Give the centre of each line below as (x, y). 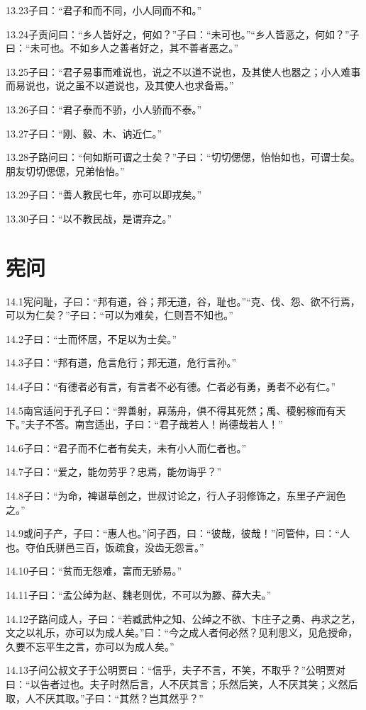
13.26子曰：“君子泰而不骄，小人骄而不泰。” (104, 109)
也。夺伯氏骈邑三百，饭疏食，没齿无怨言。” (105, 547)
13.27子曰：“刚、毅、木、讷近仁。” (84, 133)
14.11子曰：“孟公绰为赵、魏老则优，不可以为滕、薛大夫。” (139, 594)
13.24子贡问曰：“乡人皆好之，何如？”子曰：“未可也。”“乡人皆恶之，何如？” (178, 34)
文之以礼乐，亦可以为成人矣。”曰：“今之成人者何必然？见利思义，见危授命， (182, 632)
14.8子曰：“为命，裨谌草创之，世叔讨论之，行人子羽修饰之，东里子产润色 (176, 495)
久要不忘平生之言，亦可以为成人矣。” (90, 646)
